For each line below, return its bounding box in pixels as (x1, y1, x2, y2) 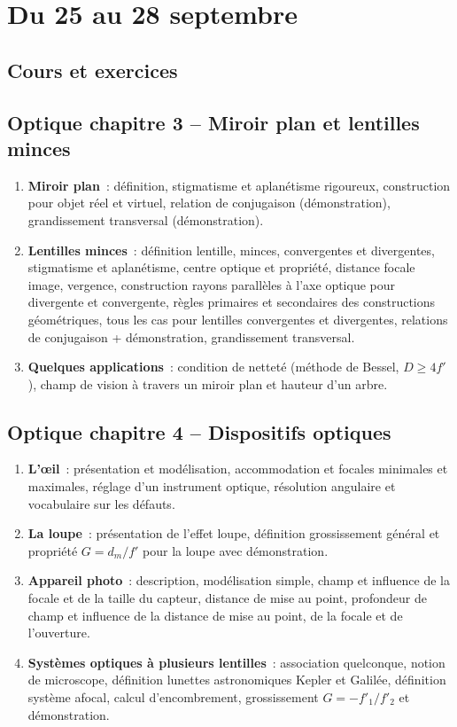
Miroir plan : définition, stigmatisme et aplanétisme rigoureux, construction (27, 176, 451, 194)
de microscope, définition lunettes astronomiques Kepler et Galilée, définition (27, 670, 446, 689)
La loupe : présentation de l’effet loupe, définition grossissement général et (27, 524, 440, 543)
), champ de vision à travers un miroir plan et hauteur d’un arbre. (27, 374, 388, 393)
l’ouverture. (27, 623, 90, 642)
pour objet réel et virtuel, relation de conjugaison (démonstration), (27, 193, 391, 212)
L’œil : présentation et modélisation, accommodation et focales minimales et (27, 459, 448, 478)
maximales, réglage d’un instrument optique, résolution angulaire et (27, 477, 396, 496)
